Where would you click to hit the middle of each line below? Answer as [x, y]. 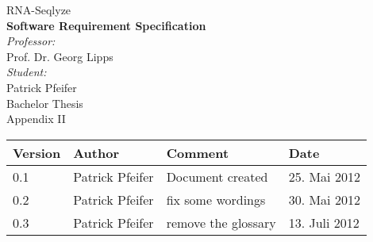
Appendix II [36, 119]
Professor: [31, 41]
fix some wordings [216, 199]
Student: [27, 72]
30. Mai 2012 [324, 199]
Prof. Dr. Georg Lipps [60, 56]
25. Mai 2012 [324, 176]
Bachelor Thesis [45, 103]
